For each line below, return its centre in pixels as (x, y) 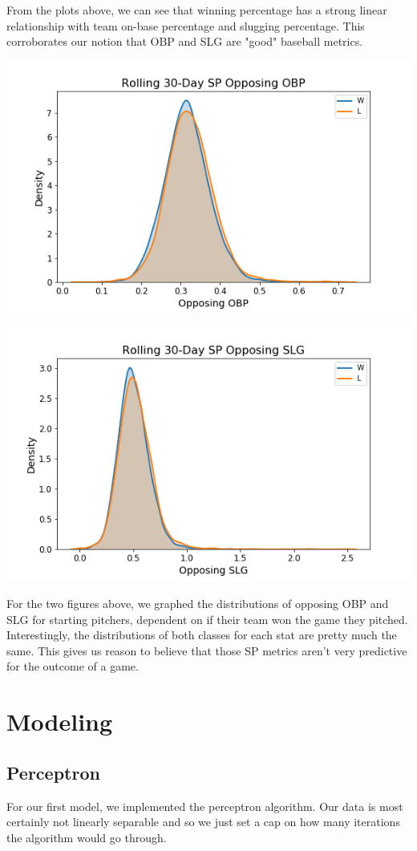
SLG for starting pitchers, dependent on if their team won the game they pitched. (207, 619)
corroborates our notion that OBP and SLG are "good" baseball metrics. (185, 41)
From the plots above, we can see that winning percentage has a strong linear (197, 10)
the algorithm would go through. (87, 837)
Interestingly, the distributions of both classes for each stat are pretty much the (202, 635)
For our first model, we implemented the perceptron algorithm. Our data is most (205, 806)
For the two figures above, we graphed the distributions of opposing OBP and (198, 603)
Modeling (60, 721)
